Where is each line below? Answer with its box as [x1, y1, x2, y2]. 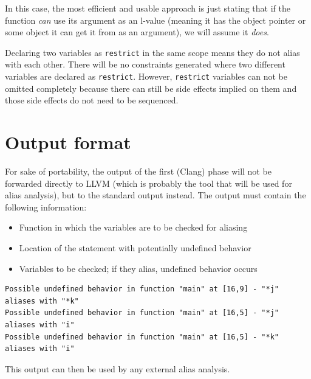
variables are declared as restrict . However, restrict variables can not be [5, 70, 287, 83]
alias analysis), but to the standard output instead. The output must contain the [5, 189, 306, 201]
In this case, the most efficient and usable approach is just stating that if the [5, 2, 290, 14]
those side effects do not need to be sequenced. [5, 94, 179, 106]
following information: [5, 200, 87, 213]
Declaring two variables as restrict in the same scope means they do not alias [5, 46, 300, 58]
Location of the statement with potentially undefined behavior [19, 241, 251, 254]
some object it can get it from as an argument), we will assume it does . [5, 26, 269, 38]
